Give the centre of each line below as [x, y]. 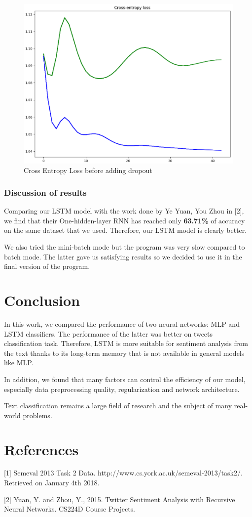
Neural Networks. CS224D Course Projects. [70, 509]
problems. [37, 415]
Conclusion [42, 300]
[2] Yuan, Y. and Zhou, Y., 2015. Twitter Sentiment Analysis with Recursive [120, 499]
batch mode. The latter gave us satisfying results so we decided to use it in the [123, 256]
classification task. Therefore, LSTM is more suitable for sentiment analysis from [126, 343]
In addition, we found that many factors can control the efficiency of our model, [125, 379]
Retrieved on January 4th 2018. [52, 483]
